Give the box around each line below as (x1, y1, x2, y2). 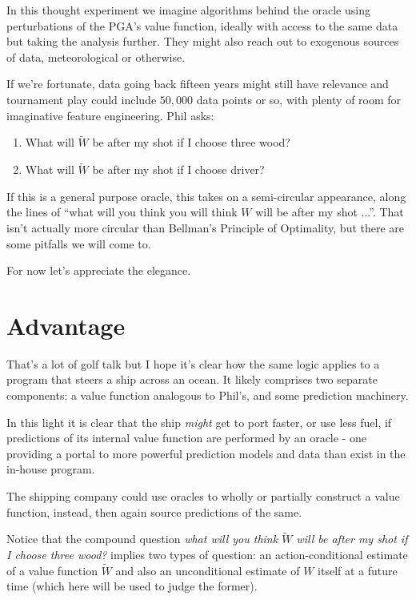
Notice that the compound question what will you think (6, 530, 278, 547)
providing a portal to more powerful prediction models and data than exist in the (6, 445, 406, 461)
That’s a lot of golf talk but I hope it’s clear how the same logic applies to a (6, 355, 380, 372)
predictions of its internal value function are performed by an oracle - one (6, 429, 366, 446)
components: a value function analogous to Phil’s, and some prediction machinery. (6, 387, 409, 404)
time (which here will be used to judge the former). (6, 578, 258, 594)
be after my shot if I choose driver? (92, 161, 265, 178)
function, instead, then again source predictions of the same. (6, 503, 302, 520)
